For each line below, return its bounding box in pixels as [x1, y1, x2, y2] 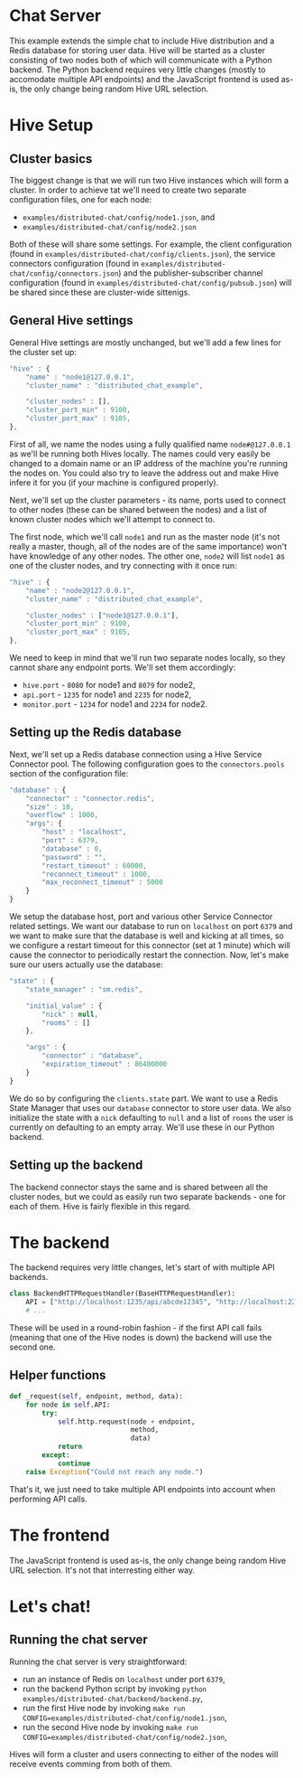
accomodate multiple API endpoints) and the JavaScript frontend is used [9, 73, 280, 84]
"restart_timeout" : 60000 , [41, 861, 147, 870]
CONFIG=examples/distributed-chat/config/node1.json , [22, 1712, 227, 1723]
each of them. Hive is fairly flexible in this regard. [9, 1200, 192, 1211]
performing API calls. [9, 1493, 87, 1504]
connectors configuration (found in [9, 258, 140, 268]
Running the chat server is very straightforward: [9, 1656, 188, 1667]
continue [57, 1459, 91, 1468]
